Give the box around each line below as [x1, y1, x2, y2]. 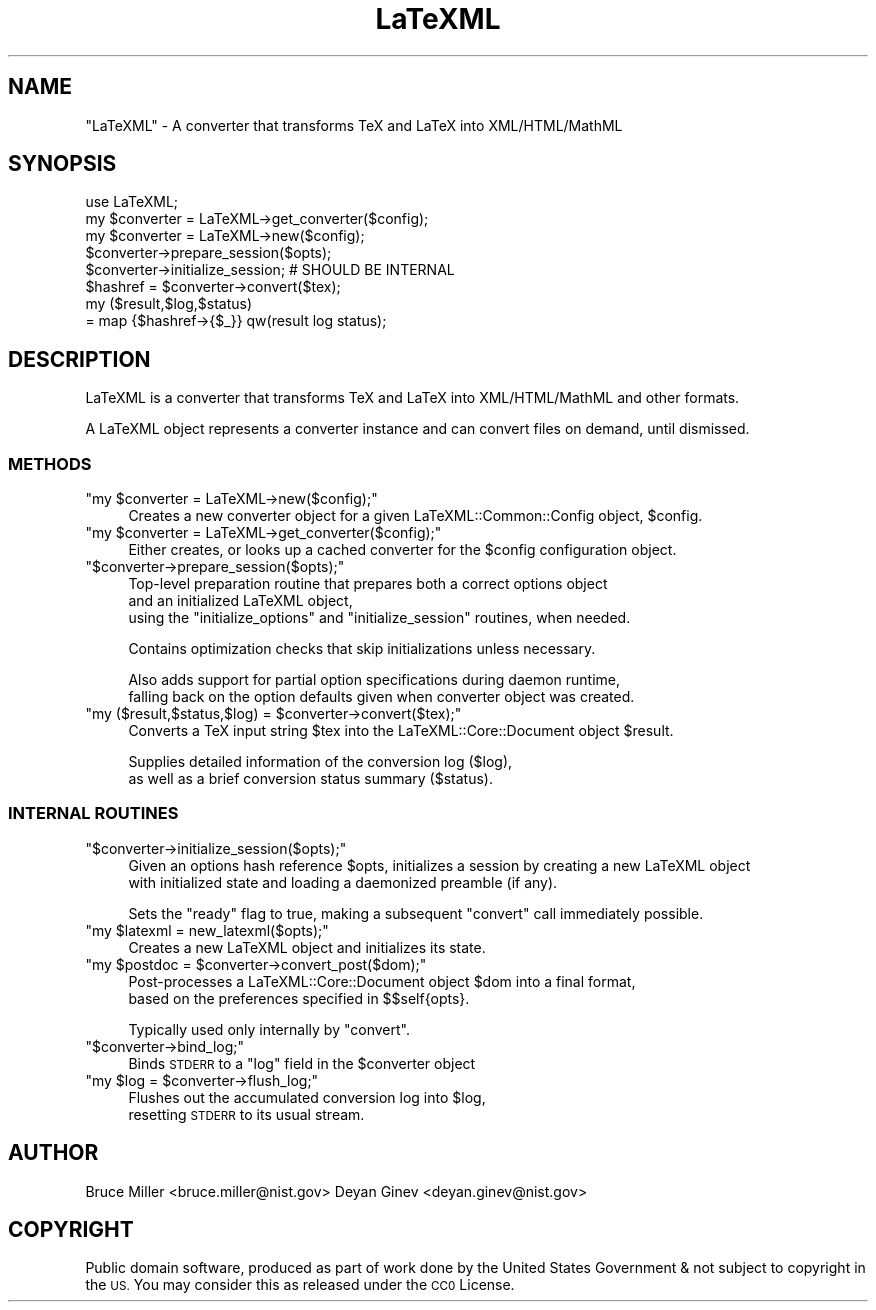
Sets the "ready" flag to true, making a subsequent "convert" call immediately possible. [128, 904, 704, 922]
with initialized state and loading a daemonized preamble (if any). [128, 873, 558, 891]
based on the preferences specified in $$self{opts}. [128, 989, 470, 1007]
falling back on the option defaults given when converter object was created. [128, 688, 635, 706]
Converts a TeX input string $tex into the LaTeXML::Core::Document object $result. [128, 722, 674, 740]
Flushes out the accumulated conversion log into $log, [128, 1088, 486, 1106]
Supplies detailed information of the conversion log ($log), [128, 753, 513, 771]
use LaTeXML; [85, 193, 179, 211]
